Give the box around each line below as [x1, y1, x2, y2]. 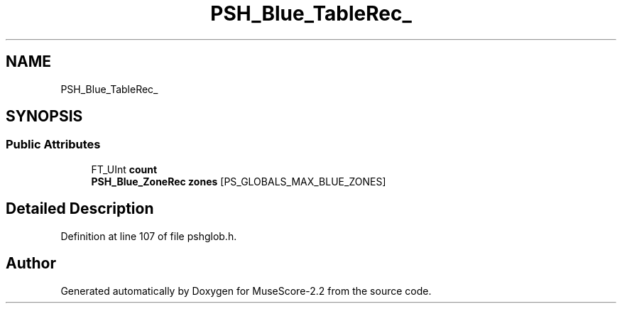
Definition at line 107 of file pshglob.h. [60, 229, 237, 242]
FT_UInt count [91, 163, 158, 175]
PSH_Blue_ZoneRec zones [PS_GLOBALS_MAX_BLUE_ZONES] [91, 175, 386, 188]
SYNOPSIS [6, 107, 83, 126]
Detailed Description [6, 200, 154, 218]
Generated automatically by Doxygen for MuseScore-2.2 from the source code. [60, 284, 432, 297]
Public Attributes [6, 137, 101, 152]
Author [6, 254, 56, 273]
